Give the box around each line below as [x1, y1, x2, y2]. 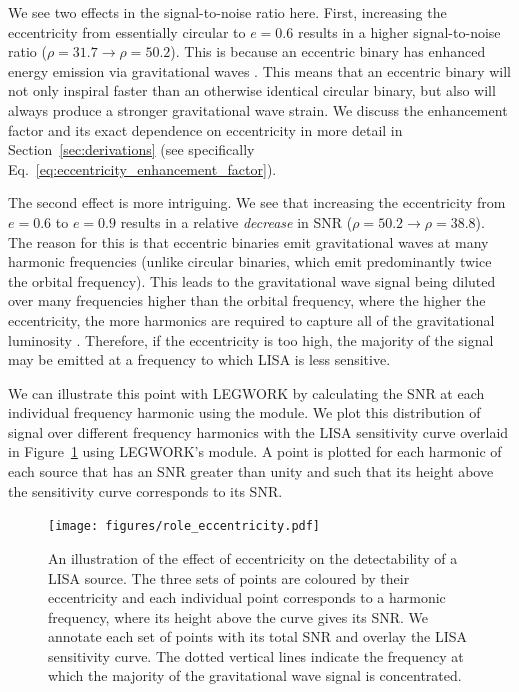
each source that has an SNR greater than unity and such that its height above [8, 461, 494, 482]
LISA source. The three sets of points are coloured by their [48, 567, 410, 588]
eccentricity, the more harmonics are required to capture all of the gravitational [8, 309, 495, 330]
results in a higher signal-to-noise [297, 21, 501, 42]
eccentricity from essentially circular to [8, 21, 246, 42]
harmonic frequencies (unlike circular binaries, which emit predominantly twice [8, 251, 492, 272]
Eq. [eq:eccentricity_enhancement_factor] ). [8, 158, 277, 179]
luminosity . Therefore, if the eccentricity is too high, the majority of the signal [8, 329, 494, 350]
